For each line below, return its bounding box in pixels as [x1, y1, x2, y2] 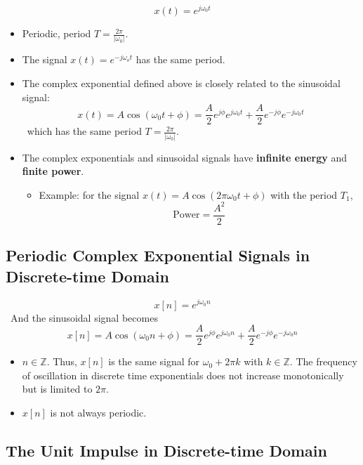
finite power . [22, 164, 84, 178]
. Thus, [46, 354, 77, 369]
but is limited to [22, 381, 93, 396]
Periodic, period [22, 26, 91, 41]
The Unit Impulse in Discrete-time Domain [6, 439, 327, 461]
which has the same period [27, 124, 142, 138]
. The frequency [289, 354, 357, 369]
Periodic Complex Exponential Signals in [6, 244, 310, 266]
